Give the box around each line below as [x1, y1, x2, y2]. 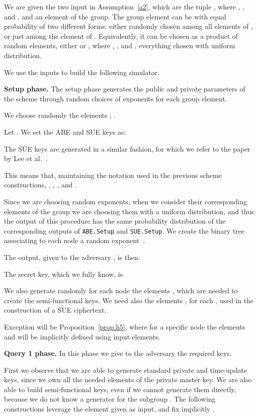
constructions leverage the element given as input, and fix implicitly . [4, 404, 215, 414]
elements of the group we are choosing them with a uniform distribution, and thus [4, 206, 255, 216]
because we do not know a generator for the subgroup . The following [4, 394, 216, 404]
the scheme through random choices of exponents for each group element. [4, 93, 227, 103]
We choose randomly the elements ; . [4, 110, 116, 120]
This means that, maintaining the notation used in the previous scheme [4, 169, 222, 180]
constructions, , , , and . [4, 179, 77, 190]
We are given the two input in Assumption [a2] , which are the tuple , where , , [4, 1, 245, 11]
